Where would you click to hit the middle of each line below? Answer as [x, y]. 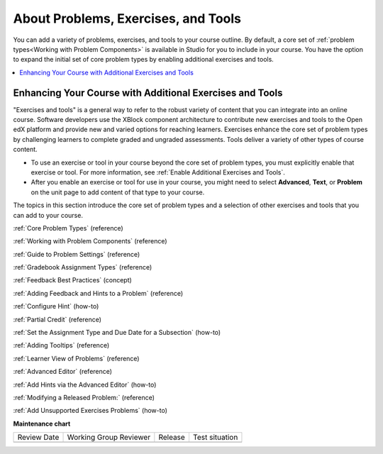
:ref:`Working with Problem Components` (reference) [90, 241]
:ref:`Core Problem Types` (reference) [68, 228]
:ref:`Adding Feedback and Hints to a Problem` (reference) [98, 293]
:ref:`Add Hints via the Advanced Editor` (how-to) [85, 384]
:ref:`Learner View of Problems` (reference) [76, 358]
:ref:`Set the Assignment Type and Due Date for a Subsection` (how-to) [117, 333]
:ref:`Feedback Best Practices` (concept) [73, 280]
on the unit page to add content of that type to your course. [118, 192]
